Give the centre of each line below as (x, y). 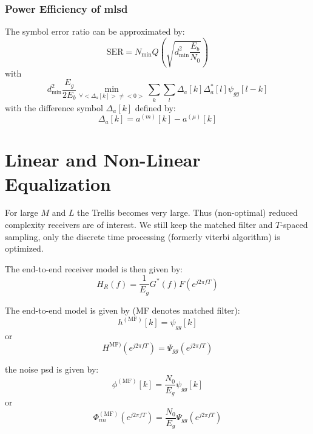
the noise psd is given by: (52, 369)
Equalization (58, 183)
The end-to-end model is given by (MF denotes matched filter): (123, 310)
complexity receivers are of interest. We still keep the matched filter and (139, 225)
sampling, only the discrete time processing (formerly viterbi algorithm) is (143, 236)
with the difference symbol (54, 107)
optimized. (24, 248)
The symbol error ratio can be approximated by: (95, 31)
